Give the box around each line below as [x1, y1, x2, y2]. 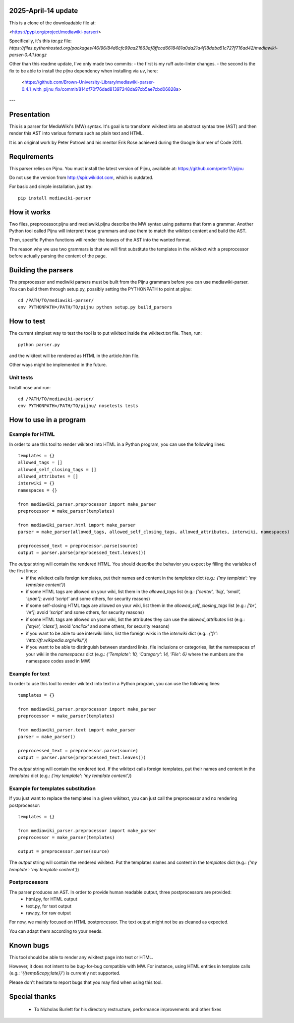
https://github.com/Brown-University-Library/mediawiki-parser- [24, 79, 155, 85]
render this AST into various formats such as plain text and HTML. [9, 130, 144, 136]
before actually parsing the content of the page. [9, 253, 107, 259]
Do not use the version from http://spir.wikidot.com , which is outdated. [9, 175, 154, 181]
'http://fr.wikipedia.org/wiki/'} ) [26, 637, 88, 643]
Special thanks [9, 992, 57, 1001]
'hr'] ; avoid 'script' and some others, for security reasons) [26, 609, 144, 615]
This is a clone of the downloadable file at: [9, 20, 96, 26]
